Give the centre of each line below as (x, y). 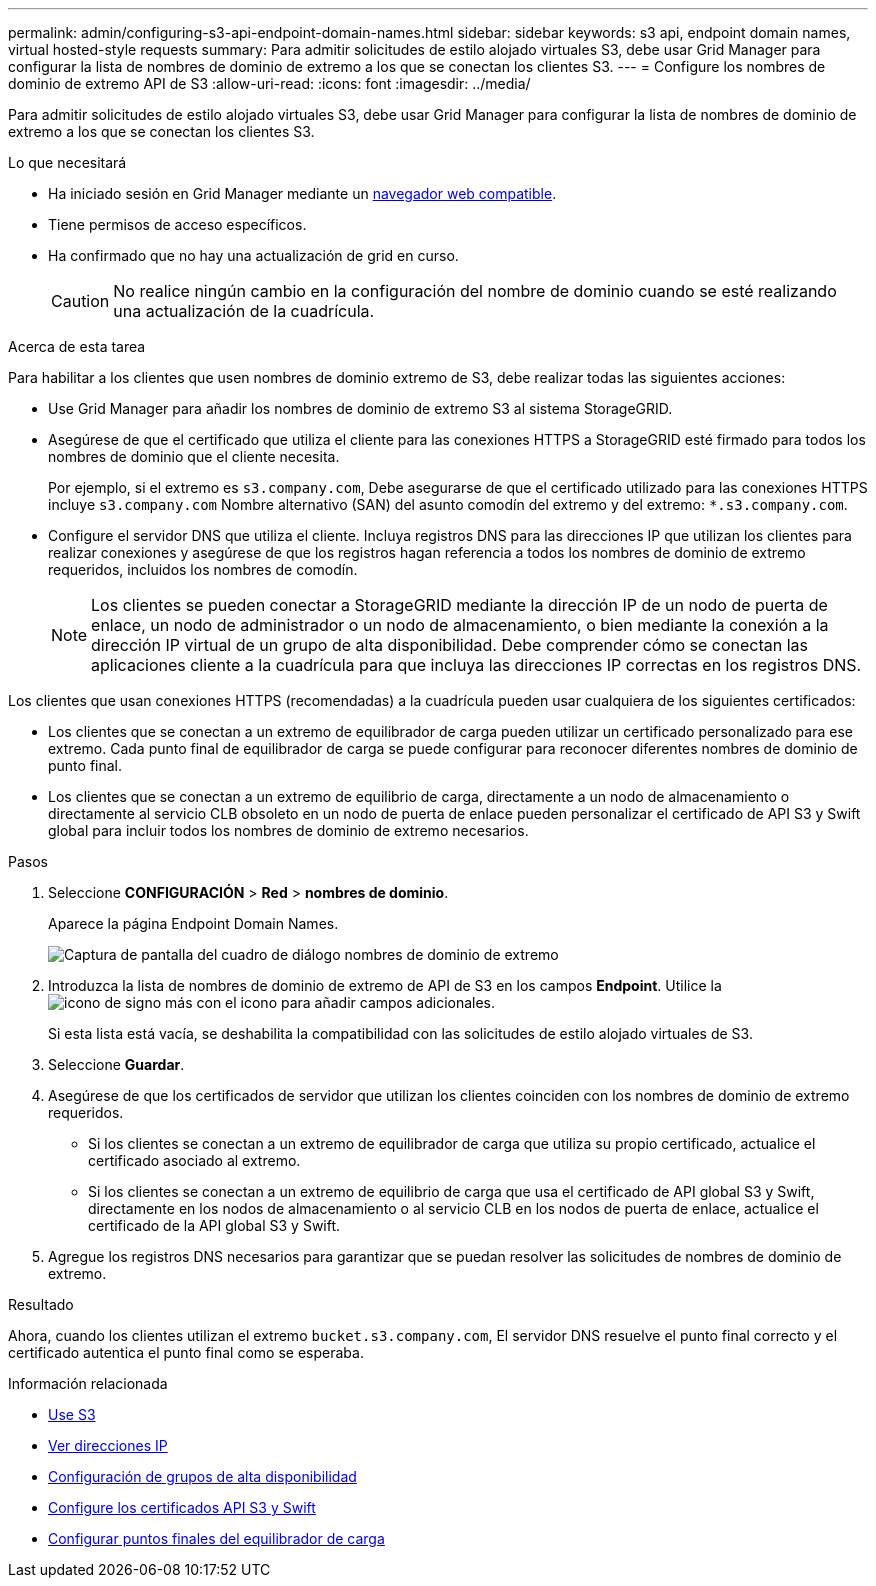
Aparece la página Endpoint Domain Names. (193, 923)
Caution (80, 301)
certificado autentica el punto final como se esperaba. (186, 1352)
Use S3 (72, 1414)
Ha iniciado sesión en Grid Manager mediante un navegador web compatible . (302, 193)
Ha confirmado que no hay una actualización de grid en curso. (253, 255)
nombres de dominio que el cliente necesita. (194, 456)
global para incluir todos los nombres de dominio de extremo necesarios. (288, 830)
